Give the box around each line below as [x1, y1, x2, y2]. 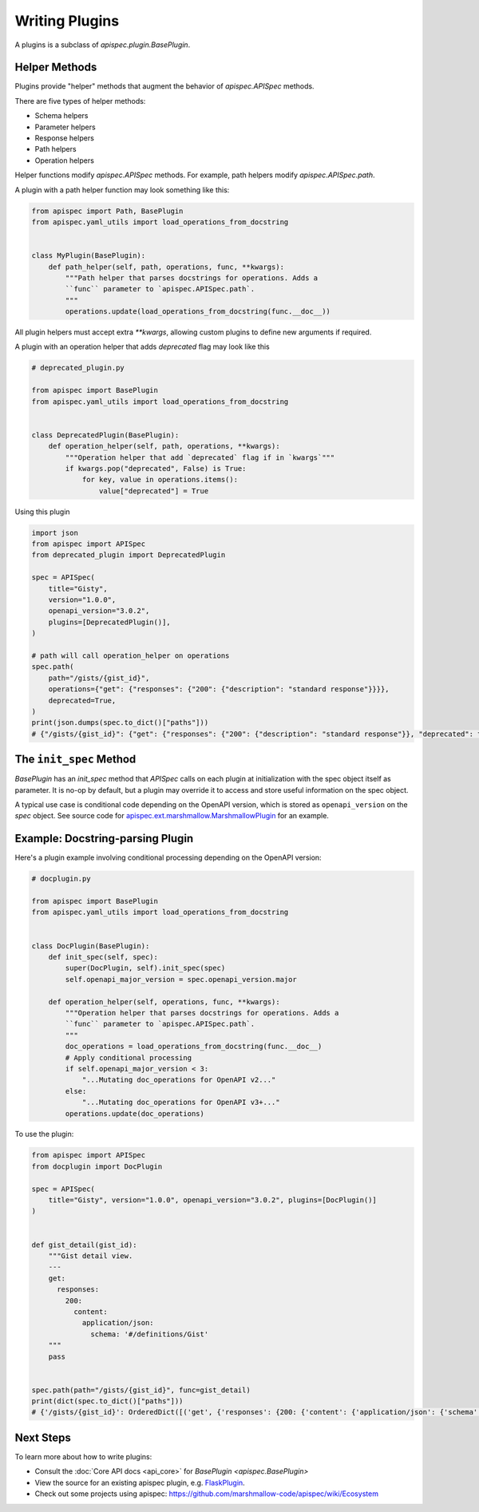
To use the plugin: [14, 1130, 74, 1139]
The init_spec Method [14, 753, 137, 766]
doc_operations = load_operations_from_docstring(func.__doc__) [65, 1042, 323, 1051]
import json [31, 528, 79, 537]
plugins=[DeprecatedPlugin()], [48, 617, 171, 627]
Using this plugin [14, 507, 71, 517]
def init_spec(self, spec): [48, 952, 159, 962]
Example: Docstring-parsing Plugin [14, 832, 194, 845]
